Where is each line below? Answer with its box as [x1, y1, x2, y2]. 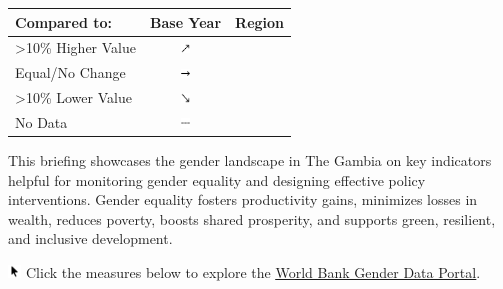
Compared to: [15, 11, 112, 32]
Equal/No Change [15, 62, 126, 83]
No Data [15, 111, 68, 132]
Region [235, 11, 285, 32]
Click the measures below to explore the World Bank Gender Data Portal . [25, 261, 481, 282]
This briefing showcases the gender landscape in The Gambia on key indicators [8, 149, 492, 170]
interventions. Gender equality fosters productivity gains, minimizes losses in [8, 189, 478, 210]
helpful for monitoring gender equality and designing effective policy [8, 169, 426, 190]
